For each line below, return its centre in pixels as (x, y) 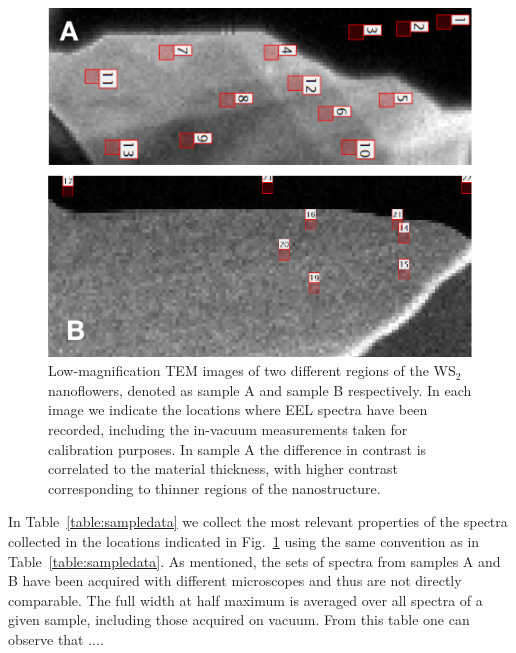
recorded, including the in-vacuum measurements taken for (228, 429)
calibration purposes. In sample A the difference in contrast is (237, 448)
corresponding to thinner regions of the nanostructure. (214, 487)
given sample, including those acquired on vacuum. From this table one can (239, 619)
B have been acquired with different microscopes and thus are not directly (235, 580)
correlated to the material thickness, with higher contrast (223, 468)
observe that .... (56, 638)
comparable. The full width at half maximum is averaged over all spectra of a (245, 599)
